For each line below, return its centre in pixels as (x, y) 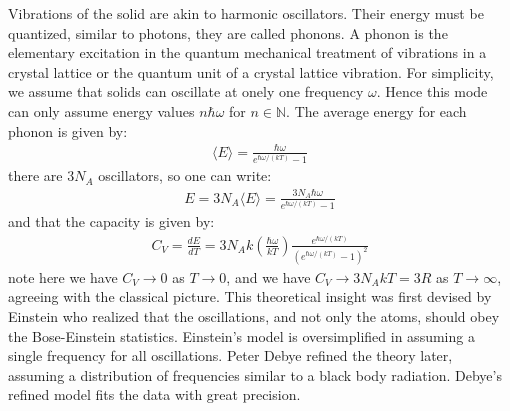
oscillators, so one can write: (185, 175)
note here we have (63, 276)
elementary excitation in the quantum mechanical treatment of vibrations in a (247, 52)
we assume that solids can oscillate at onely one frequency (186, 91)
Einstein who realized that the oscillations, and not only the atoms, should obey (254, 316)
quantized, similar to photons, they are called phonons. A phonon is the (228, 32)
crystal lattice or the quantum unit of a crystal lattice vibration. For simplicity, (251, 71)
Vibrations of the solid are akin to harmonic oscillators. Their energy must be (246, 13)
